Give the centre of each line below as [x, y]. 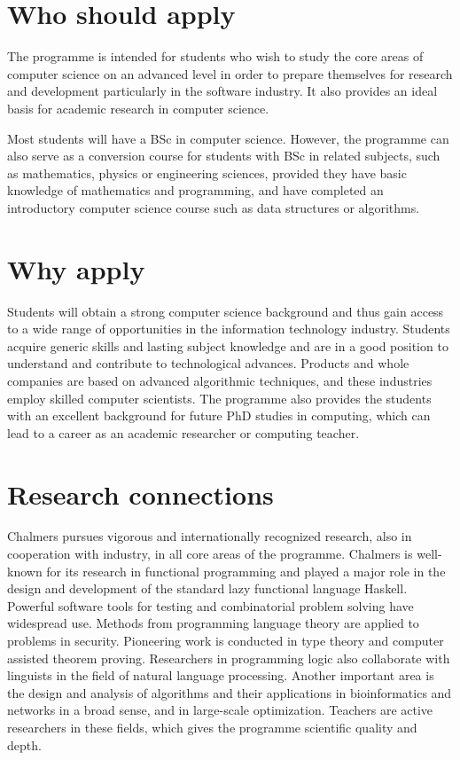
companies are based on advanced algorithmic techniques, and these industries [220, 380]
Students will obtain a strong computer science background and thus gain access [226, 311]
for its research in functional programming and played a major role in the [246, 571]
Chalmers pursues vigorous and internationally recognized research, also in [210, 536]
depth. [24, 744]
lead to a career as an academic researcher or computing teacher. [183, 432]
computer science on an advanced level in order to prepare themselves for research [230, 73]
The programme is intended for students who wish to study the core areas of [215, 56]
